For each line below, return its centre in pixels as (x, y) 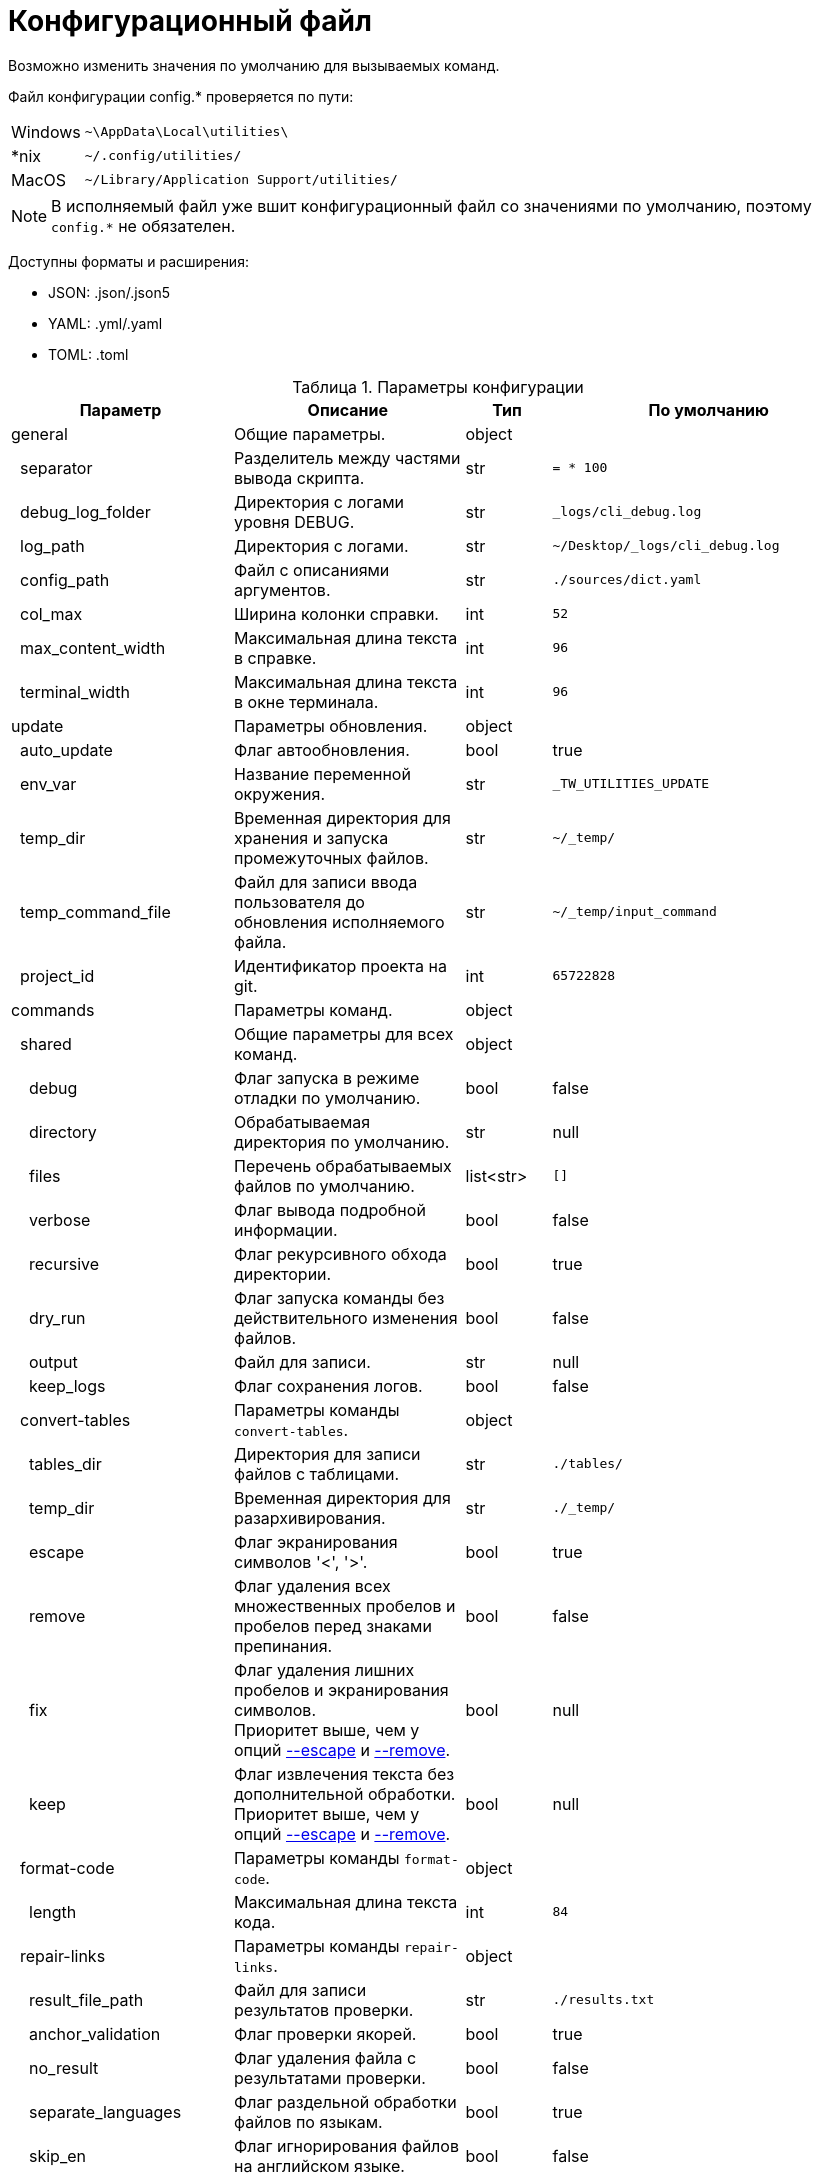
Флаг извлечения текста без (344, 1773)
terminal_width (75, 691)
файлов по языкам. (308, 2121)
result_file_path (86, 1999)
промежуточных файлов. (331, 857)
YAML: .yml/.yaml (105, 323)
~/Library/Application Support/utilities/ (241, 180)
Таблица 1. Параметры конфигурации (438, 386)
